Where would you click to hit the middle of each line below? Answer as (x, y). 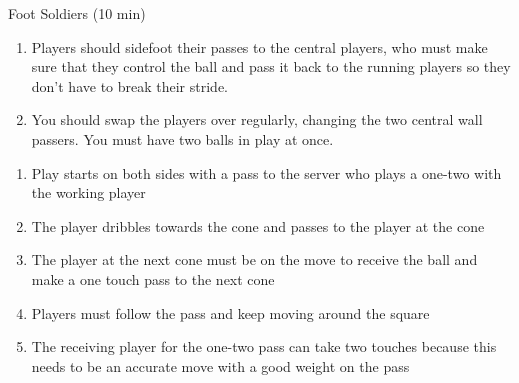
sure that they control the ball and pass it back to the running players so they (271, 66)
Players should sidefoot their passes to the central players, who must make (259, 46)
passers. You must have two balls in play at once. (182, 138)
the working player (88, 192)
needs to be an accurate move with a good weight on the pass (220, 365)
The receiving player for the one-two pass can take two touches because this (264, 346)
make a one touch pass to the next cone (153, 278)
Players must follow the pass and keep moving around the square (230, 312)
